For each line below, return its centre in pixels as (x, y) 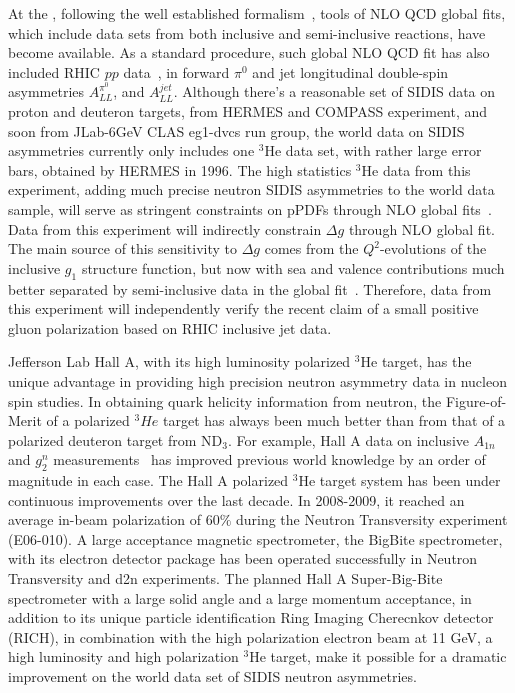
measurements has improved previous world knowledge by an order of (269, 459)
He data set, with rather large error (373, 150)
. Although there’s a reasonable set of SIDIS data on (334, 91)
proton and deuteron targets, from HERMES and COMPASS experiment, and (248, 111)
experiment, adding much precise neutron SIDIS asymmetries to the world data (251, 189)
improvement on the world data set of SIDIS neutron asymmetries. (212, 676)
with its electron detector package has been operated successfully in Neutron (243, 558)
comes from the (311, 248)
